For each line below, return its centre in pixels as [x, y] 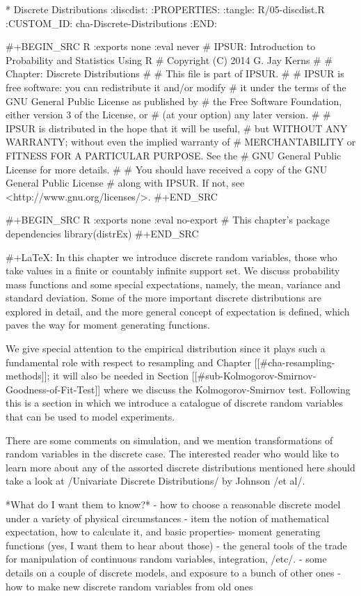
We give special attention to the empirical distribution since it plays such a [166, 348]
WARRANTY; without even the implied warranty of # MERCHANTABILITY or [181, 142]
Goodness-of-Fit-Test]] [53, 389]
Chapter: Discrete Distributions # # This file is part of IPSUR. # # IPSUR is [175, 73]
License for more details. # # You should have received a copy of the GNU [167, 169]
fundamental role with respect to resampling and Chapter [129, 362]
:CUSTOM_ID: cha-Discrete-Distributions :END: [111, 23]
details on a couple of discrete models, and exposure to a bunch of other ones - [173, 572]
